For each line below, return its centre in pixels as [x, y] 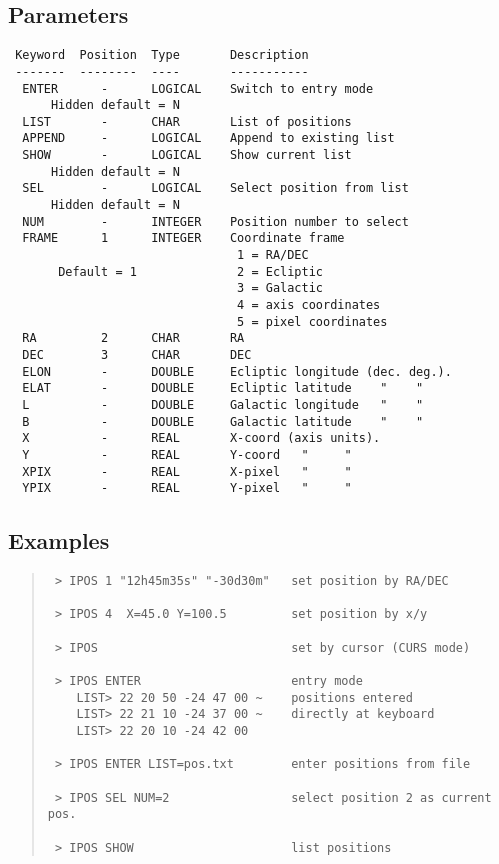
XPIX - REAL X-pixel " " [187, 471]
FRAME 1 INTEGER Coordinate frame [183, 238]
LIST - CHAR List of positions [187, 121]
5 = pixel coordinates [312, 321]
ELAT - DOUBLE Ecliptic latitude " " [223, 388]
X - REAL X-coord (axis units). [201, 438]
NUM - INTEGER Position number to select [215, 221]
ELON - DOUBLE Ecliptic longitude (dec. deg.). [237, 371]
